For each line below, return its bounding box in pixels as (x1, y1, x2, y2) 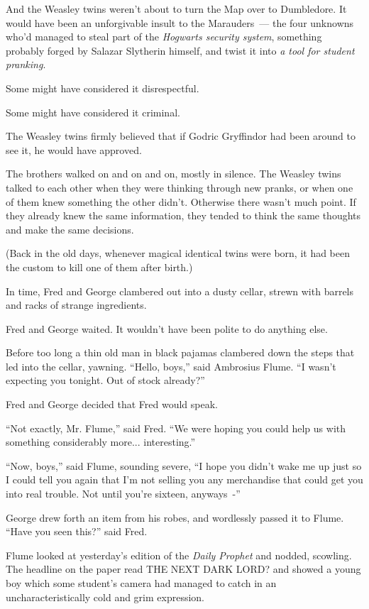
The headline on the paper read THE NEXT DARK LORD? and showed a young (6, 561, 361, 576)
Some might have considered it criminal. (6, 104, 180, 119)
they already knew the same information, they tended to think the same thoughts (6, 208, 361, 223)
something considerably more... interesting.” (6, 434, 196, 449)
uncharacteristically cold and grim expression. (6, 589, 205, 604)
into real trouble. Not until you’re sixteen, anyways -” (6, 486, 241, 501)
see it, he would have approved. (6, 142, 142, 157)
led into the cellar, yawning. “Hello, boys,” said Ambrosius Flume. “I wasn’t (6, 358, 336, 373)
